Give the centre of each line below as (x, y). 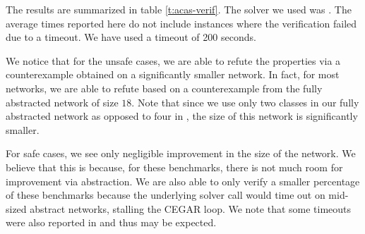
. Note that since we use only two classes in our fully (245, 102)
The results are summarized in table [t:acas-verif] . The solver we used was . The (179, 9)
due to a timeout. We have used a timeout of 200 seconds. (131, 37)
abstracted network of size (62, 102)
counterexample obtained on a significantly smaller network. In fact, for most (173, 74)
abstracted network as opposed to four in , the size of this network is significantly (182, 116)
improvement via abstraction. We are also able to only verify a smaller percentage (183, 181)
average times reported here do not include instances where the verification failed (181, 23)
